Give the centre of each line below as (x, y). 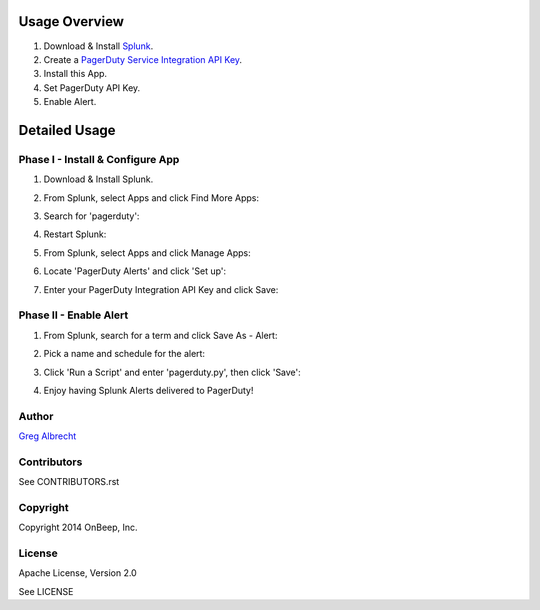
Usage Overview (71, 21)
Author (36, 416)
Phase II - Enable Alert (73, 315)
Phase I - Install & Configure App (99, 159)
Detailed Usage (67, 130)
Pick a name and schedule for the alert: (124, 354)
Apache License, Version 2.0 (77, 573)
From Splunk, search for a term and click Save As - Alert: (160, 335)
